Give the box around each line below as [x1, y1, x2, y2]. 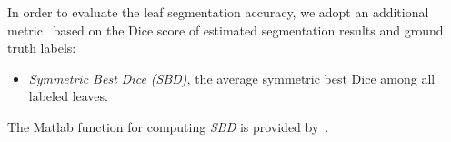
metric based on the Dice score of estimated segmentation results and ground [7, 20, 444, 39]
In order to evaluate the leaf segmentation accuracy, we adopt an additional [7, 3, 429, 21]
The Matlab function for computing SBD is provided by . [7, 117, 329, 136]
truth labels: [7, 38, 76, 57]
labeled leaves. [28, 86, 108, 106]
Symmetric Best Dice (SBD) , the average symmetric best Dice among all [28, 68, 436, 87]
